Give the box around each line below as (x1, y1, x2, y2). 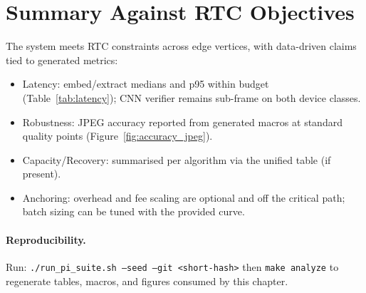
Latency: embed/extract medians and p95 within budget (22, 76, 269, 91)
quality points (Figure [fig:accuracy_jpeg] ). (22, 128, 213, 143)
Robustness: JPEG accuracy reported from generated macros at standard (22, 114, 343, 129)
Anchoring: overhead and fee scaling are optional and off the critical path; (22, 190, 345, 205)
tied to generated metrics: (6, 52, 118, 67)
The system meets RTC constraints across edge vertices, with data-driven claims (6, 38, 357, 53)
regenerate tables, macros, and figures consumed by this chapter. (6, 273, 288, 288)
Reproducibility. (6, 232, 86, 247)
